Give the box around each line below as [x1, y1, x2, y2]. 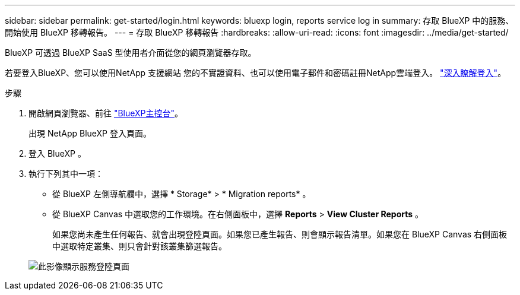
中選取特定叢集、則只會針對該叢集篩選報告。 [52, 241, 227, 251]
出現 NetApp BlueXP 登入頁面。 [28, 128, 151, 138]
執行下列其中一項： [28, 169, 103, 179]
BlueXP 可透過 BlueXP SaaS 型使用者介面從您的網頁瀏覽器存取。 [5, 47, 256, 58]
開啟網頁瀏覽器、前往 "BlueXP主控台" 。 [28, 108, 183, 118]
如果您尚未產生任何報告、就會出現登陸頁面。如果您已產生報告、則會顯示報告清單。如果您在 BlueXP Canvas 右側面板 [52, 229, 508, 239]
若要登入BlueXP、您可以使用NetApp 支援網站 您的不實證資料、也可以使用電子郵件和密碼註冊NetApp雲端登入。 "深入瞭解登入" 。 [5, 68, 506, 78]
